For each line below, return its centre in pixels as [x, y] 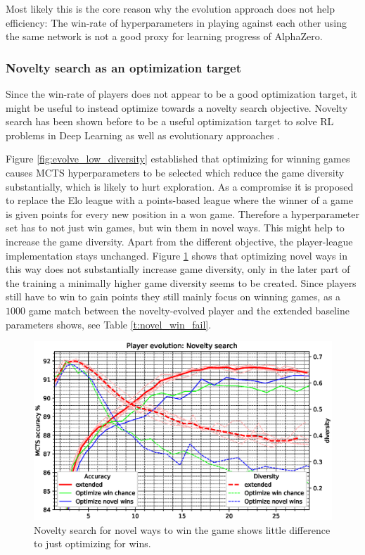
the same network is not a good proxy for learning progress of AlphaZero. [164, 36]
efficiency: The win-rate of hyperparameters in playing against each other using [176, 22]
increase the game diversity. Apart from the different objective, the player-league [179, 241]
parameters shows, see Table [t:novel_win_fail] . [109, 324]
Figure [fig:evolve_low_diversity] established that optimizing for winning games [178, 159]
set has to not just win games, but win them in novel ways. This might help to [175, 228]
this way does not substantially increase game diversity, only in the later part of [178, 269]
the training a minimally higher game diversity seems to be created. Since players [181, 282]
